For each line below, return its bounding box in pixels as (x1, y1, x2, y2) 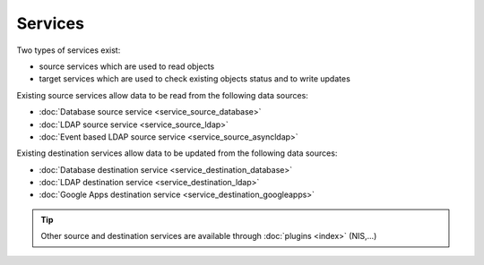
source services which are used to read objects (39, 61, 215, 72)
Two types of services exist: (16, 45, 121, 56)
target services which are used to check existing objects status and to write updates (39, 73, 351, 84)
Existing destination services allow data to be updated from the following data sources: (16, 148, 338, 158)
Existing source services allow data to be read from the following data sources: (16, 90, 308, 100)
